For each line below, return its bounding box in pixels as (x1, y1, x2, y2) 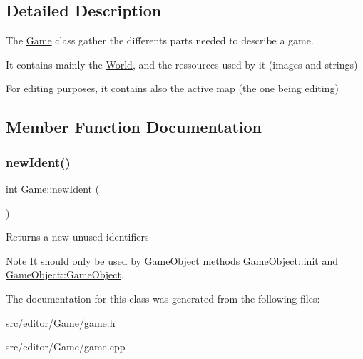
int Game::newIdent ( (6, 181, 100, 196)
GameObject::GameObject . (6, 267, 124, 282)
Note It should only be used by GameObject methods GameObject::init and (6, 253, 338, 268)
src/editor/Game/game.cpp (6, 339, 126, 354)
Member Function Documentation (6, 116, 262, 138)
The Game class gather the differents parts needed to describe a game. (6, 33, 314, 48)
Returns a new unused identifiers (6, 229, 149, 244)
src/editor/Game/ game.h (6, 315, 116, 330)
